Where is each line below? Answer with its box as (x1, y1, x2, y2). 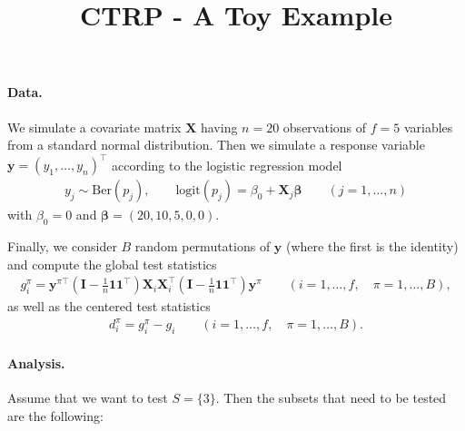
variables (403, 117, 453, 136)
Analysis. (7, 353, 65, 372)
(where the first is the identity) (286, 237, 459, 256)
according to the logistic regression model (111, 155, 342, 174)
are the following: (7, 406, 104, 425)
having (200, 117, 238, 136)
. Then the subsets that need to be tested (215, 388, 447, 407)
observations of (282, 117, 367, 136)
